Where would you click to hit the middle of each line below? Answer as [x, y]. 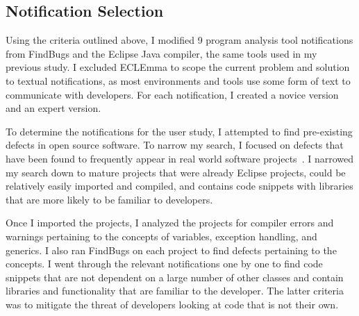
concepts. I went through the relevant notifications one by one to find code [164, 264]
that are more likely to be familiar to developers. [109, 199]
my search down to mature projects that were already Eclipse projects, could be [176, 172]
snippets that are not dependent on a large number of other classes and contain [175, 277]
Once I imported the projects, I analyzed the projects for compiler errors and [170, 223]
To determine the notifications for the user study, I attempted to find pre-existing [179, 131]
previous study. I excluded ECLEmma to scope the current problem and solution [178, 67]
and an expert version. [53, 108]
